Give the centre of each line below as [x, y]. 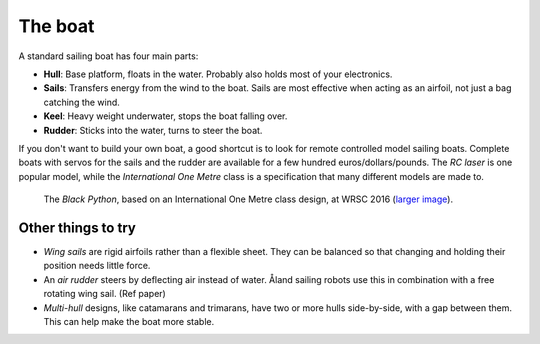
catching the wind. [81, 102]
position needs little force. [97, 266]
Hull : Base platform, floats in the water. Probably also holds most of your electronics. [218, 74]
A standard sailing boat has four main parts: [108, 56]
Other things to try [77, 227]
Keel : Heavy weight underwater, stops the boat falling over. [165, 116]
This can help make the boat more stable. [129, 321]
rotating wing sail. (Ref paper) [105, 294]
